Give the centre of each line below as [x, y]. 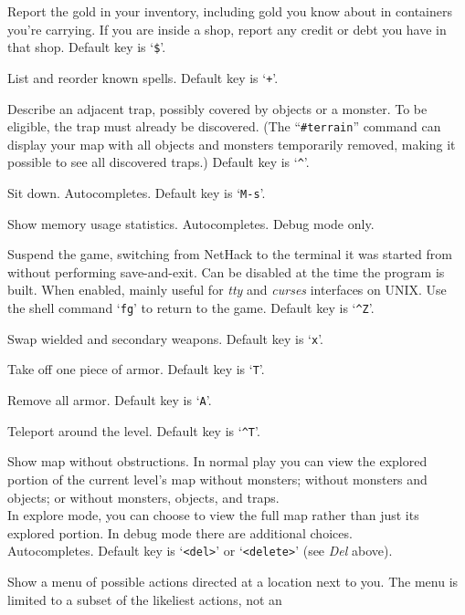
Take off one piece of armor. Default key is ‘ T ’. [136, 369]
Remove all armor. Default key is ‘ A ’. [110, 400]
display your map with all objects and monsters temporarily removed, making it [232, 144]
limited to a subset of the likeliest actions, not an [145, 599]
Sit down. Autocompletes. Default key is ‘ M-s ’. [137, 193]
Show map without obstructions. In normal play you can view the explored [217, 461]
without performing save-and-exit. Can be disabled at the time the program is [226, 271]
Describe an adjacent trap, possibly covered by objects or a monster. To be [217, 108]
